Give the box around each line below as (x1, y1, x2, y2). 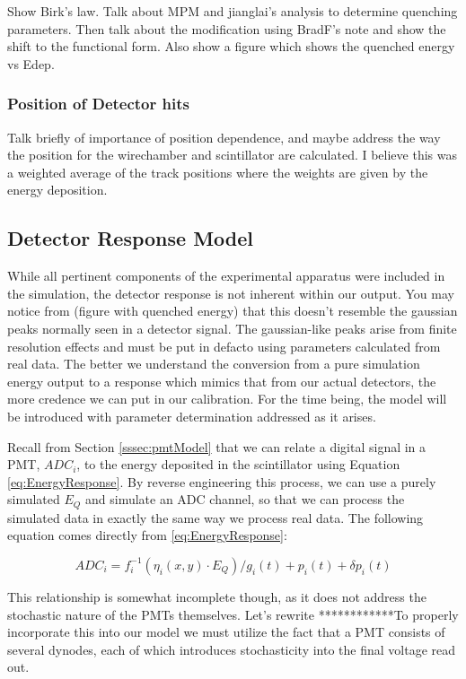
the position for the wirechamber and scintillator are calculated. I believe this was (7, 145, 457, 164)
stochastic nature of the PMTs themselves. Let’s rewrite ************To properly (7, 605, 459, 623)
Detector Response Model (7, 224, 254, 252)
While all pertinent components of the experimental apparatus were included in (7, 266, 445, 285)
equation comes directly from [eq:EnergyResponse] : (7, 526, 287, 544)
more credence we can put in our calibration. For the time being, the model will (7, 389, 447, 408)
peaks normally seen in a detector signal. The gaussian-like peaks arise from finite (7, 318, 457, 337)
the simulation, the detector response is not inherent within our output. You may (7, 283, 454, 302)
